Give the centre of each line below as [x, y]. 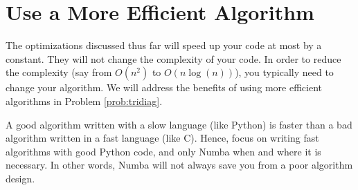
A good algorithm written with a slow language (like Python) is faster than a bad [179, 124]
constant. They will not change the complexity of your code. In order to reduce [173, 58]
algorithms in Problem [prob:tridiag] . [84, 101]
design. [20, 178]
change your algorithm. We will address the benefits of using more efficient [164, 87]
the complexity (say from [59, 72]
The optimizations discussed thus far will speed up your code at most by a [164, 45]
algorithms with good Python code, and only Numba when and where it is [163, 151]
